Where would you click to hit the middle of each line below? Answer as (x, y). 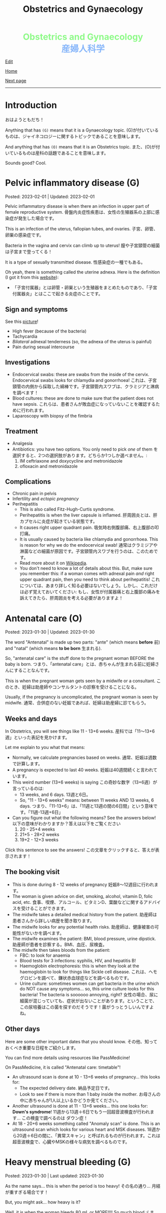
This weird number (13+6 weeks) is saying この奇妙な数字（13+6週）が (84, 782)
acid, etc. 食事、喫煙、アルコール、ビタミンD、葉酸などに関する (78, 902)
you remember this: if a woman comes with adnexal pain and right (87, 574)
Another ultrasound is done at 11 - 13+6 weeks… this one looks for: (80, 1106)
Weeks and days (31, 719)
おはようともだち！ (25, 120)
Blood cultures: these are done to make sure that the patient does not (83, 398)
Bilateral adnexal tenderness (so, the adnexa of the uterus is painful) (82, 341)
